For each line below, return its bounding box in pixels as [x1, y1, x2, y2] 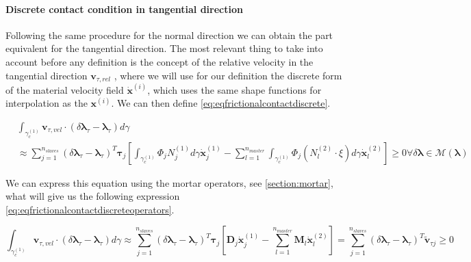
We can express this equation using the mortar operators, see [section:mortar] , [5, 175, 333, 189]
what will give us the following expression [5, 189, 180, 203]
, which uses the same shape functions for [147, 82, 322, 96]
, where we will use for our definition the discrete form [114, 68, 342, 82]
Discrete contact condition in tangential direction [5, 1, 243, 16]
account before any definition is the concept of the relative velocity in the [5, 54, 314, 68]
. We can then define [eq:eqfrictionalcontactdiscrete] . [111, 96, 331, 110]
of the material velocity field [5, 82, 124, 96]
